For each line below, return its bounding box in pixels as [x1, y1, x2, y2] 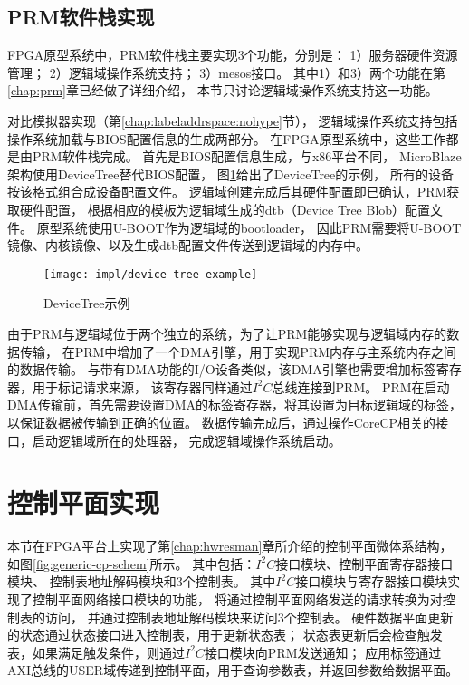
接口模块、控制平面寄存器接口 [275, 554, 454, 573]
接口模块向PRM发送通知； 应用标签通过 [204, 642, 442, 661]
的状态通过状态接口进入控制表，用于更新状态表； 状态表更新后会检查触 [7, 625, 430, 644]
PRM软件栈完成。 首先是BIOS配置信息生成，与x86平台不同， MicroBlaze [32, 147, 462, 166]
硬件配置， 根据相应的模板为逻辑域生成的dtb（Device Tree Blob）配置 [19, 199, 431, 218]
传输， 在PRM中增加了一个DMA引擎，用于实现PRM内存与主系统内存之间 [19, 342, 457, 361]
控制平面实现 [7, 484, 160, 521]
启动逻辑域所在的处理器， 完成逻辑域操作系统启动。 [32, 430, 341, 449]
